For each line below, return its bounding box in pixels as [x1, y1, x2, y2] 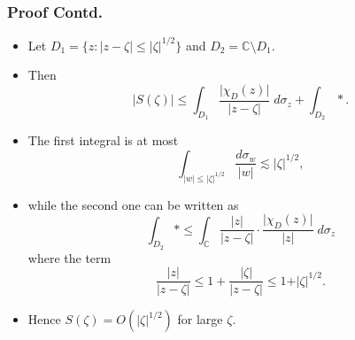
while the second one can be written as [27, 195, 239, 213]
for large [177, 310, 223, 328]
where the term [27, 248, 112, 267]
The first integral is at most [27, 131, 179, 150]
